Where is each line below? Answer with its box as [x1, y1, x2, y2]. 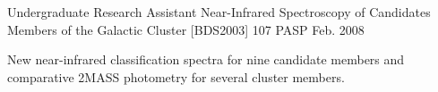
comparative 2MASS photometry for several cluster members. [7, 67, 345, 86]
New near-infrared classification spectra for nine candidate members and [7, 50, 405, 69]
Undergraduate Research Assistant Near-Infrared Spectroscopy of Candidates [7, 3, 431, 21]
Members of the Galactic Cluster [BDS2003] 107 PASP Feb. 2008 [7, 20, 365, 38]
